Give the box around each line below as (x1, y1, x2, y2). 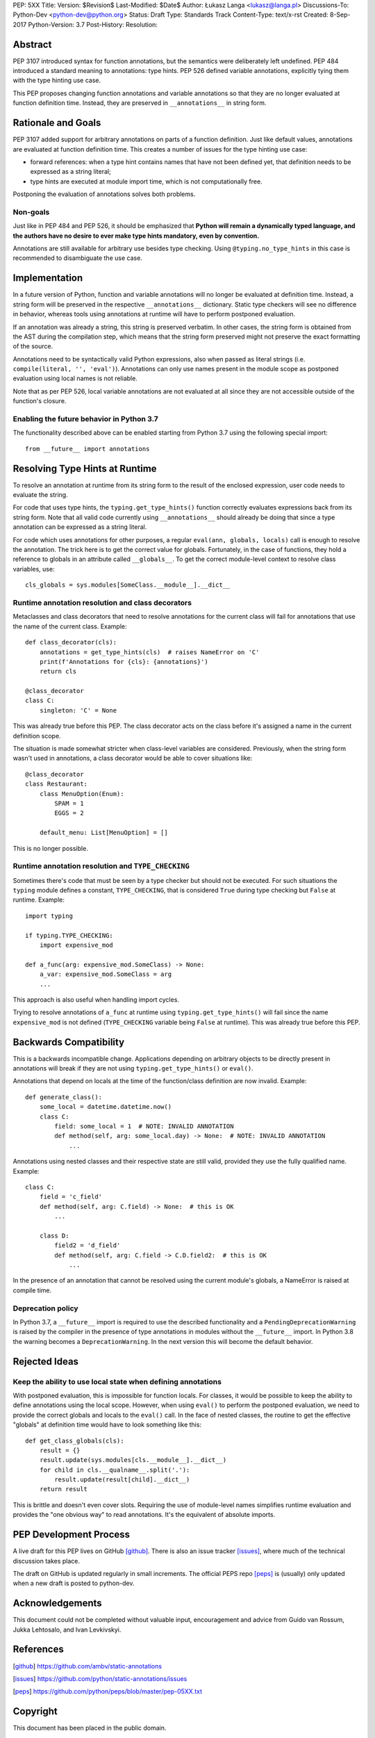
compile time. (12, 1286, 52, 1294)
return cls (39, 667, 77, 676)
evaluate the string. (12, 491, 69, 499)
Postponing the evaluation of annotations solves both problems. (12, 190, 196, 198)
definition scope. (12, 731, 62, 740)
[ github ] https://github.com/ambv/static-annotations (12, 1662, 162, 1670)
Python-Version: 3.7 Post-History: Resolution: (28, 20, 158, 29)
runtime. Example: (12, 895, 65, 904)
